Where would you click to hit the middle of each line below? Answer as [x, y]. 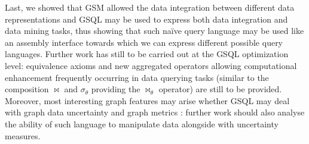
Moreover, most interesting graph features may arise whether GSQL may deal [147, 100]
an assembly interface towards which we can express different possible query [144, 42]
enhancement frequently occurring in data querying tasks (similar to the [137, 77]
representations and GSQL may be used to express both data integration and [146, 19]
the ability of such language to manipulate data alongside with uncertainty [142, 123]
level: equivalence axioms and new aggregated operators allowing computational [151, 65]
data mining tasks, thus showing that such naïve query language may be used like [154, 31]
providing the [116, 89]
